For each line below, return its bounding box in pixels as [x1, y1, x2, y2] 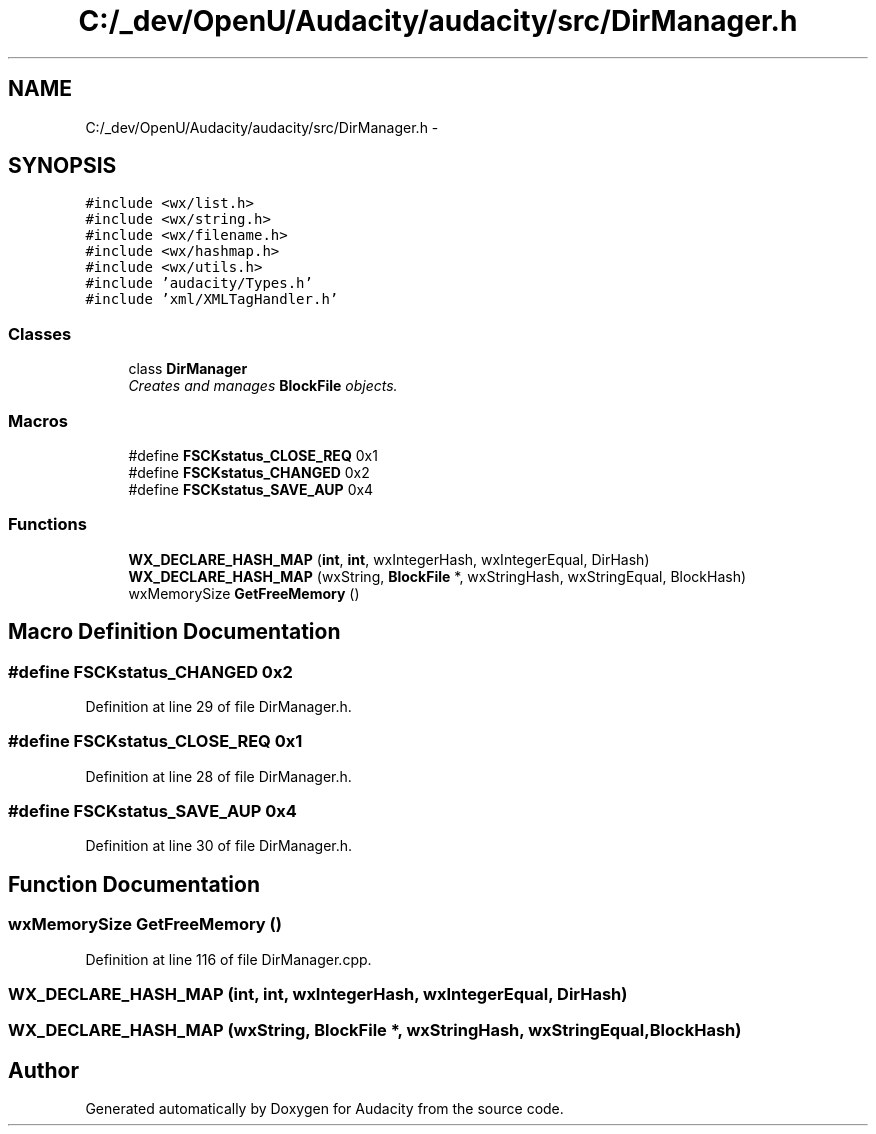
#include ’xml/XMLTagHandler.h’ [85, 291, 339, 308]
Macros [8, 410, 68, 431]
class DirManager [128, 360, 248, 378]
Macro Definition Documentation [8, 619, 341, 645]
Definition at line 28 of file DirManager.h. [85, 767, 352, 785]
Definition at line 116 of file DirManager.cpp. [85, 950, 372, 968]
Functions [8, 514, 87, 535]
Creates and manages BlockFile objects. [128, 377, 398, 395]
